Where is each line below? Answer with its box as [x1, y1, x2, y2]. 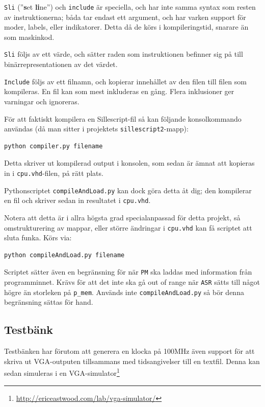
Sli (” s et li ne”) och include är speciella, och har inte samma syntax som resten [4, 2, 256, 12]
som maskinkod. [4, 31, 55, 42]
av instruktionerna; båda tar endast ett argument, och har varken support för [4, 11, 246, 22]
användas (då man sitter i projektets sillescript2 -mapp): [4, 123, 189, 134]
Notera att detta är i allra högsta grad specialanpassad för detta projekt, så [4, 212, 241, 222]
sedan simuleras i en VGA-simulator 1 [4, 366, 120, 378]
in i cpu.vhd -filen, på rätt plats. [4, 167, 103, 178]
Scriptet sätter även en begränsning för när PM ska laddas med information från [4, 266, 252, 277]
